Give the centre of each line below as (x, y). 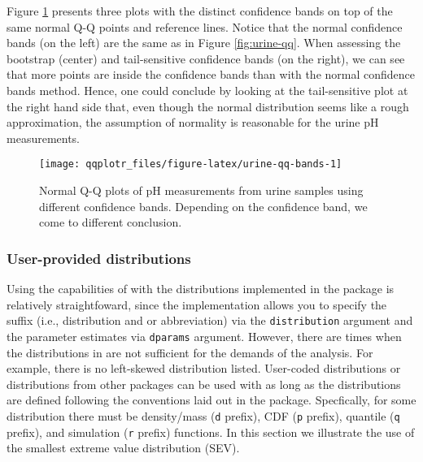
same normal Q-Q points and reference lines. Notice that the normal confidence (205, 26)
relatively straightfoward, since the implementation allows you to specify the (197, 304)
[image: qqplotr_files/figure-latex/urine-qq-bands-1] (191, 164)
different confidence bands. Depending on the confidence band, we (203, 206)
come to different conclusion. (111, 222)
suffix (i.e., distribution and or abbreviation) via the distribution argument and (210, 320)
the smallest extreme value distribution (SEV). (123, 448)
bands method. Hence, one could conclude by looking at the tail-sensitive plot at (207, 90)
